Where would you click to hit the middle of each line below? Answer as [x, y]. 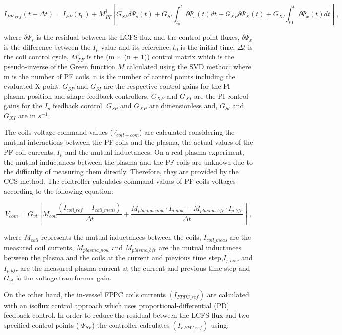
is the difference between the [47, 47]
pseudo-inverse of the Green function [60, 67]
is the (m [101, 57]
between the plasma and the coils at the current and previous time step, [114, 257]
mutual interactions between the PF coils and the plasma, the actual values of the [129, 142]
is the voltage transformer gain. [64, 278]
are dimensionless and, [183, 105]
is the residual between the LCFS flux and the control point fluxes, [138, 37]
